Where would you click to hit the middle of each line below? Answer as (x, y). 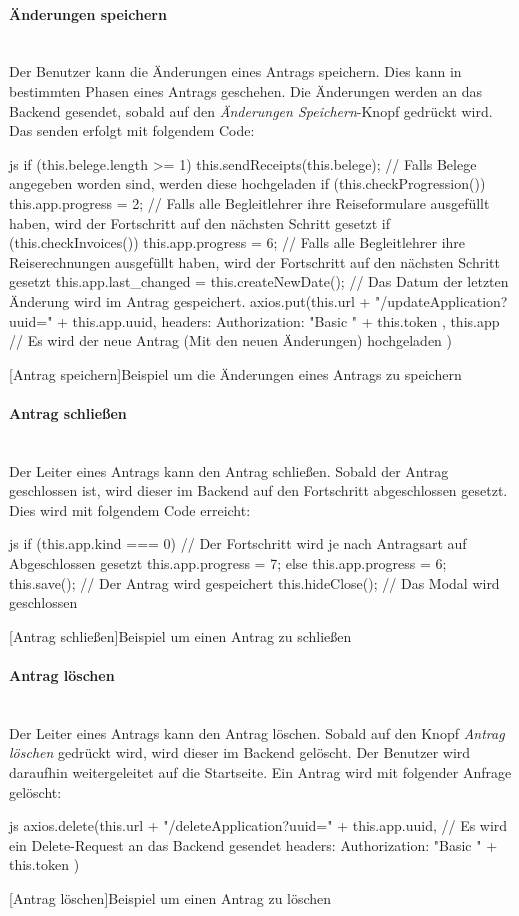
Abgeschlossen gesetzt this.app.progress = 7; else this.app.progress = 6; (228, 563)
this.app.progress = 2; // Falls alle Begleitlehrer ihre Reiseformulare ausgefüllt (249, 202)
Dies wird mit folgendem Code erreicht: (130, 509)
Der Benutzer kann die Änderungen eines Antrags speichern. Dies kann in (235, 71)
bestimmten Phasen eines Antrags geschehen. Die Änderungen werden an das (246, 90)
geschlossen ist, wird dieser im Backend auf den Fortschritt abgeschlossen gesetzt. (258, 490)
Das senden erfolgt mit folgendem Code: (132, 130)
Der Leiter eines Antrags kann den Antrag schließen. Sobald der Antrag (229, 470)
